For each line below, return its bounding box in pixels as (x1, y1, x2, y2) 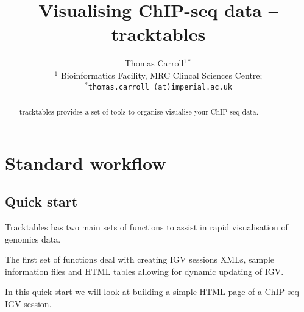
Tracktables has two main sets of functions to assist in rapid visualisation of (5, 221, 288, 233)
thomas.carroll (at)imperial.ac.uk (88, 82, 232, 91)
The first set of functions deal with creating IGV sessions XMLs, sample (5, 253, 275, 266)
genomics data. (5, 232, 61, 245)
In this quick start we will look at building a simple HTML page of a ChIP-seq (5, 285, 299, 298)
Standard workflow (5, 150, 166, 175)
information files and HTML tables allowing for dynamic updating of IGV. (5, 264, 284, 277)
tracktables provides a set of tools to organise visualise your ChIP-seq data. (19, 107, 258, 117)
